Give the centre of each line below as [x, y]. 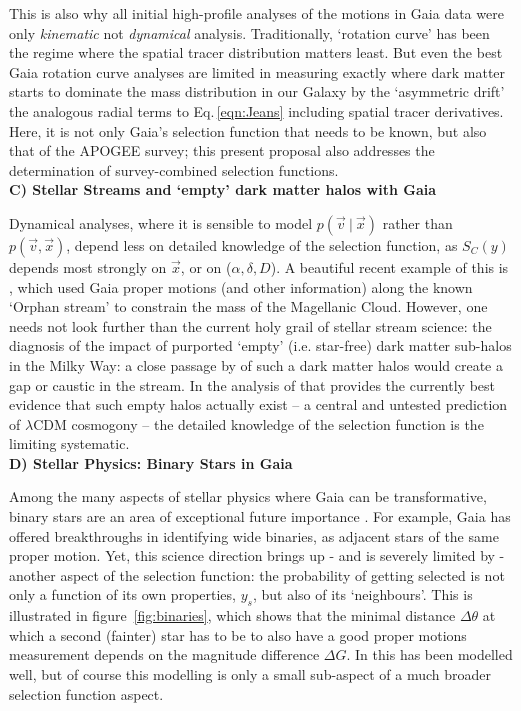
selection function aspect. [86, 693]
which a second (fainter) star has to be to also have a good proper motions [238, 634]
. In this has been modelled [429, 654]
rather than [417, 222]
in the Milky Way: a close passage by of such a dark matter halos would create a [256, 364]
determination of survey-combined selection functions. [174, 169]
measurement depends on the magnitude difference [164, 654]
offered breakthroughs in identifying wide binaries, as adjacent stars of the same [254, 535]
